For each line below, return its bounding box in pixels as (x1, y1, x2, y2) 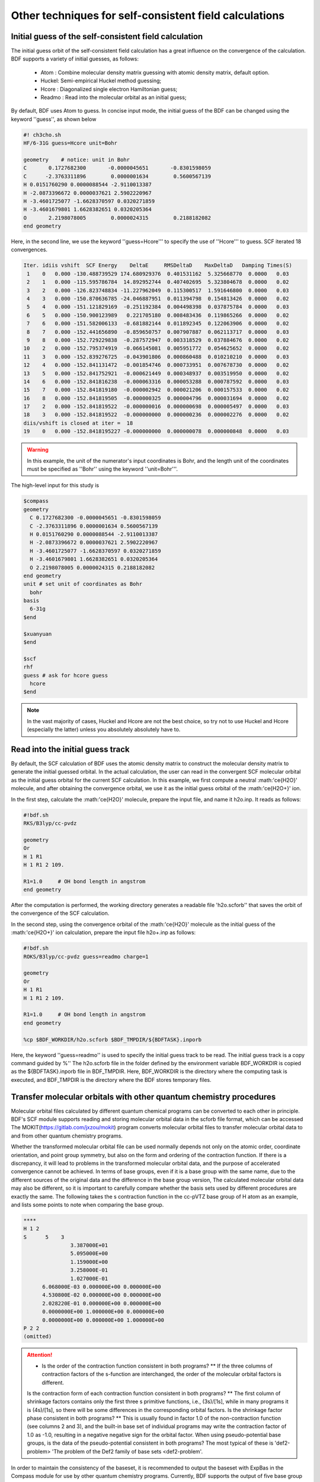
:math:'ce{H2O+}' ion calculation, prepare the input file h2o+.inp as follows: (11, 929, 196, 936)
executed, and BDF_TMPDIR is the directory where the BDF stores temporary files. (11, 1076, 212, 1083)
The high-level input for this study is (11, 482, 100, 489)
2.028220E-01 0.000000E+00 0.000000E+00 (42, 1300, 161, 1307)
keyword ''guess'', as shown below (11, 116, 97, 123)
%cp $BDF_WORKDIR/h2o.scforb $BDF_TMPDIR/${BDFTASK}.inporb (23, 1036, 202, 1043)
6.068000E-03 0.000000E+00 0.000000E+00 (42, 1283, 161, 1291)
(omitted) (23, 1333, 52, 1340)
